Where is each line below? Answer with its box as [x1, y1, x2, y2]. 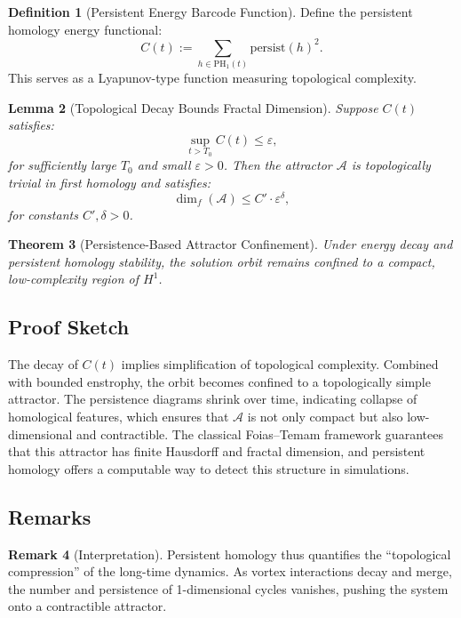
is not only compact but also [247, 407, 403, 426]
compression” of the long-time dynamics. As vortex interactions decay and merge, [8, 562, 452, 581]
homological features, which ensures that [8, 407, 229, 426]
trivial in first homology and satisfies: [8, 173, 211, 192]
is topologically [351, 156, 431, 174]
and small [137, 156, 191, 174]
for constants [8, 205, 78, 223]
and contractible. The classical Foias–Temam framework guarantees [76, 424, 443, 443]
